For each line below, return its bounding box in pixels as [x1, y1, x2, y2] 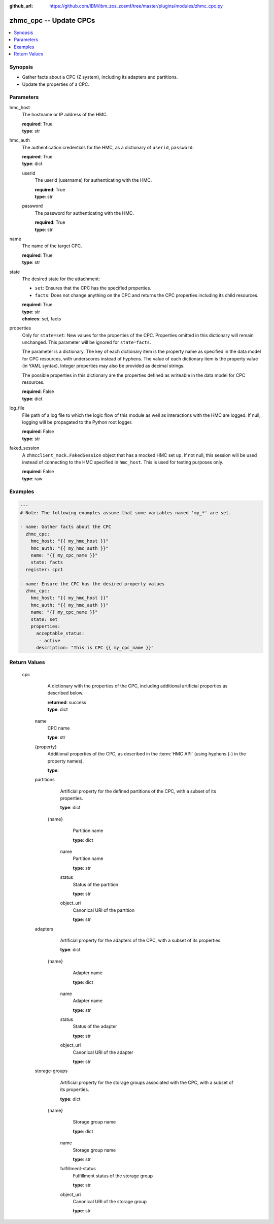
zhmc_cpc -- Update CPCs [9, 16, 95, 25]
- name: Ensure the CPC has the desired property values [20, 581, 165, 586]
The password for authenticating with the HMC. [35, 210, 134, 216]
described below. [47, 690, 84, 696]
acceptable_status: [36, 631, 85, 637]
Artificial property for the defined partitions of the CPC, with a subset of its [60, 788, 217, 794]
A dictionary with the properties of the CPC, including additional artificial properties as [47, 683, 228, 689]
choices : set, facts [22, 315, 61, 322]
